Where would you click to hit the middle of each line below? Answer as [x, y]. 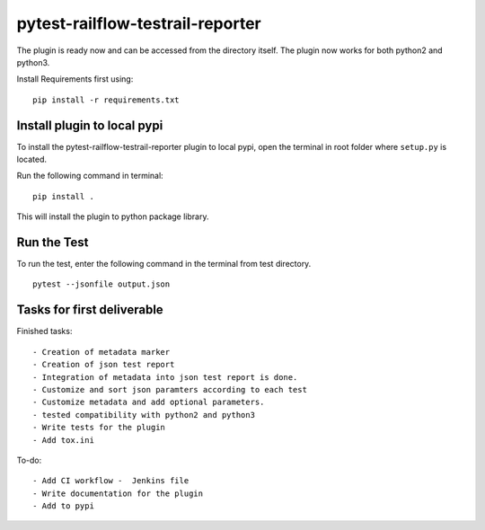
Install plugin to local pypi [90, 125]
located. [31, 159]
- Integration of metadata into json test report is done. [165, 377]
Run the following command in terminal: [90, 176]
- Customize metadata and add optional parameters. [149, 402]
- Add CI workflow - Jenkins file [111, 481]
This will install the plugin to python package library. [113, 216]
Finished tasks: [44, 331]
